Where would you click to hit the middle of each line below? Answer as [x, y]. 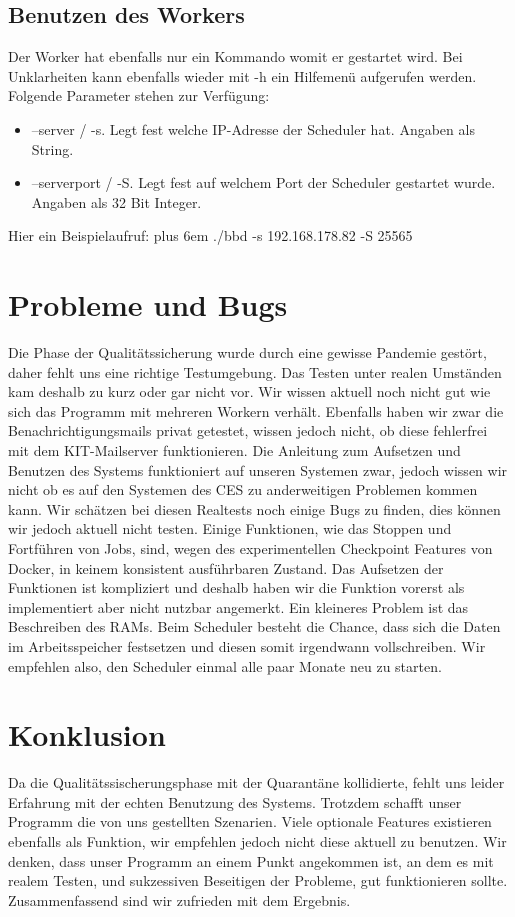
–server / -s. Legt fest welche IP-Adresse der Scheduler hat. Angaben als [253, 128]
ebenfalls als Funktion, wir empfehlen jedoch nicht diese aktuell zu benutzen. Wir [257, 841]
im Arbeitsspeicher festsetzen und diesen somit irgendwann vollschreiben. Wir [247, 645]
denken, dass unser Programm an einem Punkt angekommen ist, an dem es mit [251, 860]
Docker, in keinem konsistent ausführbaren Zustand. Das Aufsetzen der [226, 567]
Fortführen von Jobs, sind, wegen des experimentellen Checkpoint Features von [250, 548]
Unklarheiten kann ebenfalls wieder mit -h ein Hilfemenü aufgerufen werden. [242, 75]
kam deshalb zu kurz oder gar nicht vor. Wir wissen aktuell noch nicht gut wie [249, 391]
